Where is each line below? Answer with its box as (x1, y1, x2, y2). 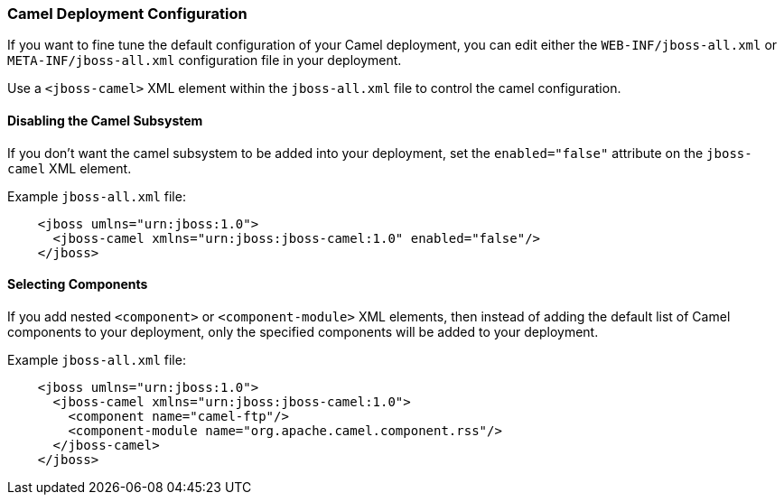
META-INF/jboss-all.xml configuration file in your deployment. (7, 52, 402, 69)
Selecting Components (7, 276, 148, 293)
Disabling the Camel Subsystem (7, 112, 203, 128)
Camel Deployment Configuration (7, 5, 247, 23)
